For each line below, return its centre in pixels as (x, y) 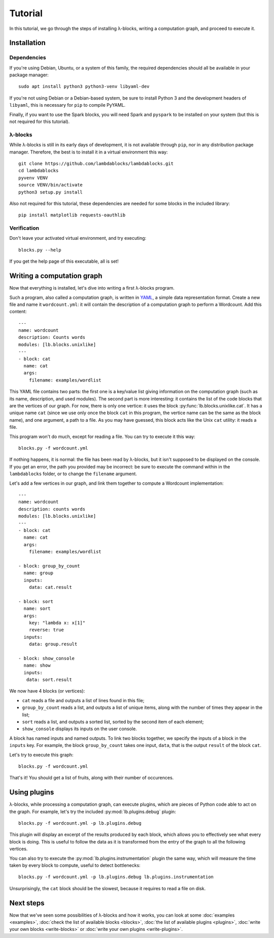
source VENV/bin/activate (51, 185)
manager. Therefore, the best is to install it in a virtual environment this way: (89, 152)
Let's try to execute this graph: (41, 755)
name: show (37, 665)
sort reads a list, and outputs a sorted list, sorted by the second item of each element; (113, 722)
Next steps (27, 903)
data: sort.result (49, 680)
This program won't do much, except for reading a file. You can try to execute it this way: (102, 436)
